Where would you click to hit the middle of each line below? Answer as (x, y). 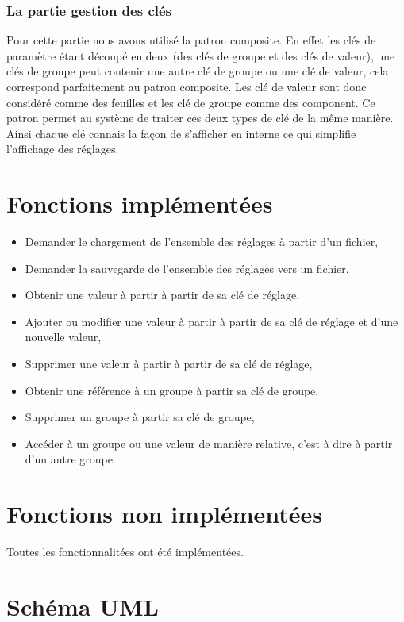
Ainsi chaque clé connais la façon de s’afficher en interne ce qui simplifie (181, 133)
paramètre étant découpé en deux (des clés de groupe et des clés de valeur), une (201, 55)
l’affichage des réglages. (63, 149)
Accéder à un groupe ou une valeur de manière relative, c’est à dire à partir (209, 443)
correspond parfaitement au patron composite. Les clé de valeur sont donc (187, 86)
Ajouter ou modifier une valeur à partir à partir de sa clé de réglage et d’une (212, 321)
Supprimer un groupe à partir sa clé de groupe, (140, 417)
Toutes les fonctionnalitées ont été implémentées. (125, 552)
